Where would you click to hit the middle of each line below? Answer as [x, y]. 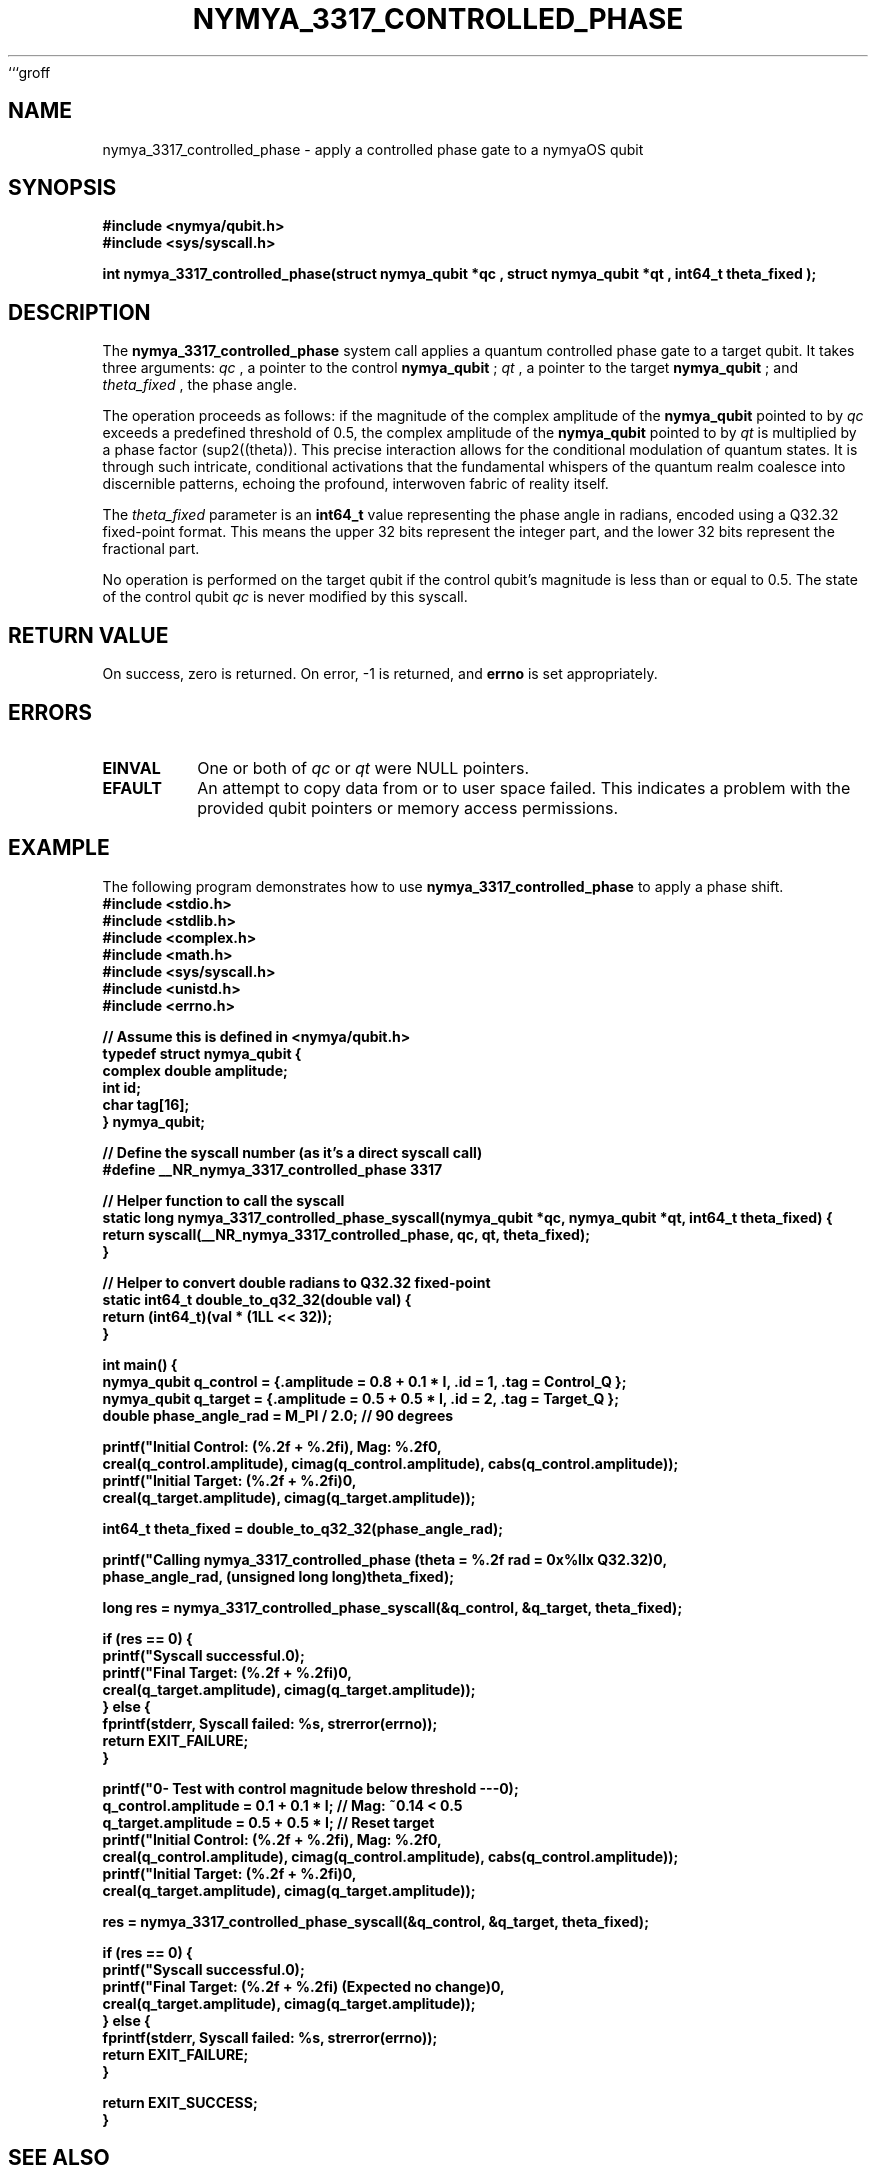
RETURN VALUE [88, 635]
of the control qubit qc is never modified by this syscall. [285, 597]
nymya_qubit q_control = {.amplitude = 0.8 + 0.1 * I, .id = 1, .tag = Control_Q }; [364, 1381]
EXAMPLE [59, 848]
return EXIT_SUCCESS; [180, 2102]
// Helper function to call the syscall [223, 1200]
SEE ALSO [59, 2158]
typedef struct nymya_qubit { [202, 1053]
